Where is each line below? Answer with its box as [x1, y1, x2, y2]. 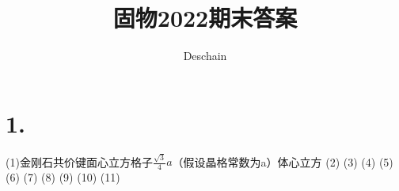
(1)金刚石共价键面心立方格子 [6, 153, 153, 170]
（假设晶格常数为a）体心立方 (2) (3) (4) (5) [172, 153, 393, 170]
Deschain [183, 47, 227, 64]
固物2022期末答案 [112, 2, 298, 34]
